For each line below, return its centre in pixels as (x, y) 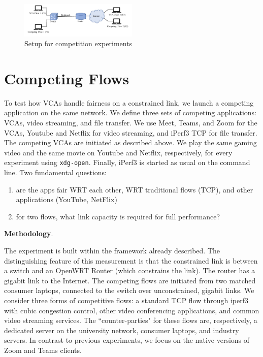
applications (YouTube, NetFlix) (67, 199)
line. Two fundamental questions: (56, 172)
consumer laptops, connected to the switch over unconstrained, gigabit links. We (129, 290)
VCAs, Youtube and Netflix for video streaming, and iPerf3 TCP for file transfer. (131, 132)
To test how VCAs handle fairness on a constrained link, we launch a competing (129, 102)
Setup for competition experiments (78, 43)
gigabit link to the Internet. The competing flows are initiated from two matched (130, 280)
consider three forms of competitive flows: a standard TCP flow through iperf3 (126, 300)
